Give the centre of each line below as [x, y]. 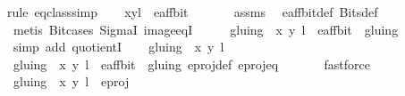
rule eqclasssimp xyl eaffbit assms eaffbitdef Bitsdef [193, 12]
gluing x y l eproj [71, 81]
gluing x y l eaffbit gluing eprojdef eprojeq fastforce [191, 64]
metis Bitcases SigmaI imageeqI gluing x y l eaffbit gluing [206, 29]
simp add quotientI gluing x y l [118, 47]
